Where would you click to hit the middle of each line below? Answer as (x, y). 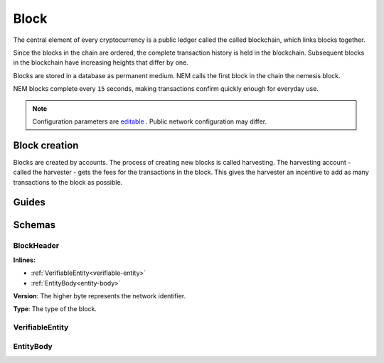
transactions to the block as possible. (68, 182)
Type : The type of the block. (55, 309)
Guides (30, 202)
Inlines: (24, 260)
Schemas (34, 225)
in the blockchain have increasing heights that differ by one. (101, 63)
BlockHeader (36, 246)
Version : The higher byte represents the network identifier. (100, 296)
